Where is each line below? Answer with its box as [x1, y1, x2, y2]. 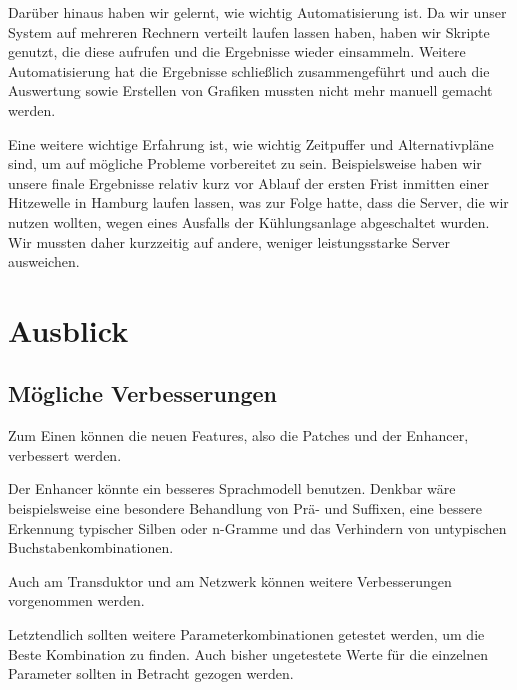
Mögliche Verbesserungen [8, 378, 277, 409]
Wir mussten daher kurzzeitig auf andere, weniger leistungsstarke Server [8, 231, 451, 252]
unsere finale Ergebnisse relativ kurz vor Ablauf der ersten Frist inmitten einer [8, 172, 490, 193]
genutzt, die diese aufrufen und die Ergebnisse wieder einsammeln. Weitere [8, 41, 466, 62]
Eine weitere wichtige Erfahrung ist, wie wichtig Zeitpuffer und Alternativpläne [8, 133, 494, 154]
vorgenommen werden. [8, 590, 145, 611]
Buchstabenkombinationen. [8, 537, 174, 558]
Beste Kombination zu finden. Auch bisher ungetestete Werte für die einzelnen [8, 643, 489, 664]
